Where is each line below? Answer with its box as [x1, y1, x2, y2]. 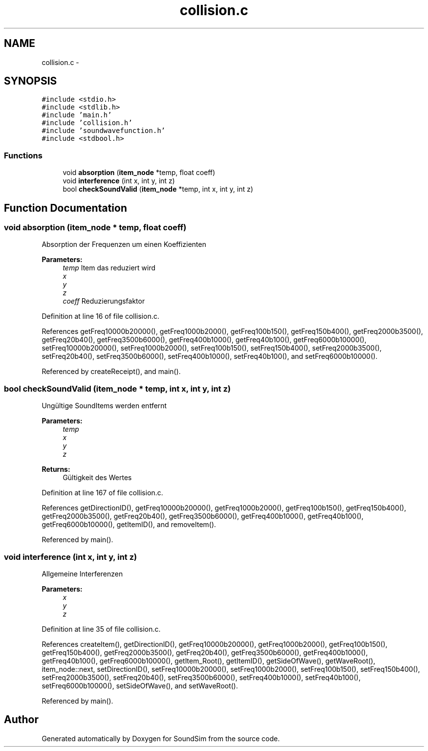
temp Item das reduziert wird [63, 264, 156, 272]
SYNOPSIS [4, 75, 57, 88]
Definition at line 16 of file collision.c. [42, 312, 159, 321]
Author [4, 713, 39, 726]
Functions [4, 150, 43, 160]
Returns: [42, 465, 70, 474]
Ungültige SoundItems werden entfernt [42, 401, 167, 410]
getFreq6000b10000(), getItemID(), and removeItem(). [42, 520, 216, 529]
